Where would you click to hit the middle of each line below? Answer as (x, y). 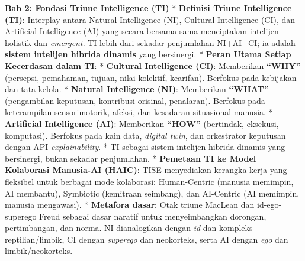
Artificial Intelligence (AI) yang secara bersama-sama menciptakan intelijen (142, 31)
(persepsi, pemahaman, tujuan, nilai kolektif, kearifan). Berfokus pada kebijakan (151, 77)
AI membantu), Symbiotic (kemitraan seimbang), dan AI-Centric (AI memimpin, (152, 193)
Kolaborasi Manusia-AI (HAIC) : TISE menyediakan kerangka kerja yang (146, 170)
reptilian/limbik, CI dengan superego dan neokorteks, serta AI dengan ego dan (147, 239)
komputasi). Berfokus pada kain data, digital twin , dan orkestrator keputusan (145, 135)
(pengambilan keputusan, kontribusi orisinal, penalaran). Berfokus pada (135, 100)
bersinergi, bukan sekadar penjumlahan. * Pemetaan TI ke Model (131, 158)
